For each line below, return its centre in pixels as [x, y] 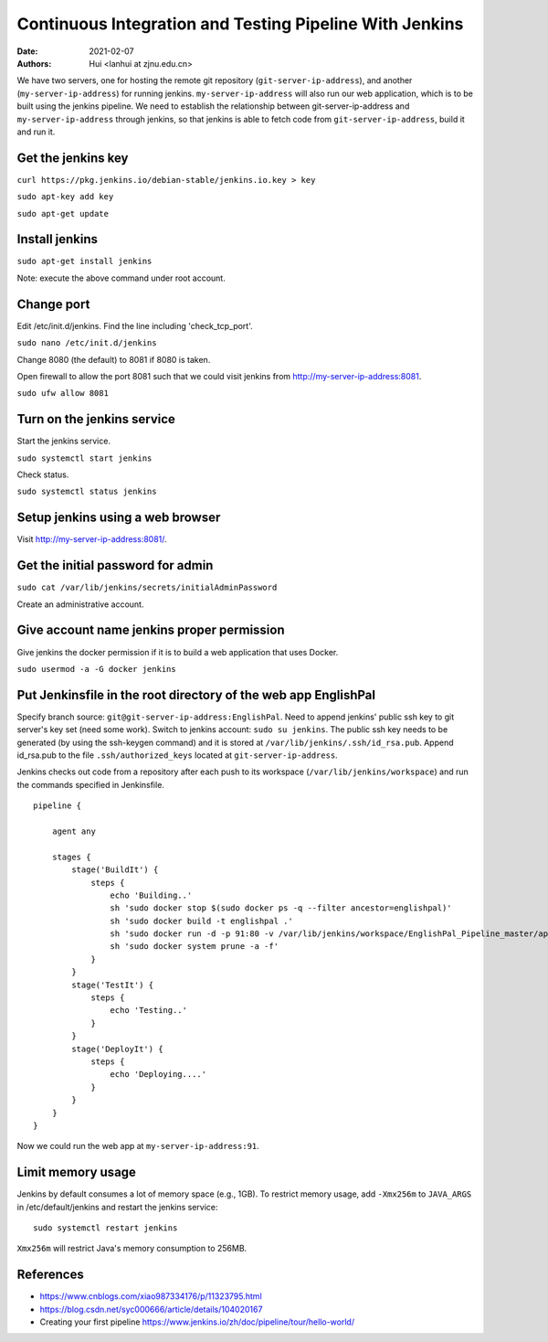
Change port [53, 304]
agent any [74, 831]
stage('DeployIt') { [117, 1049]
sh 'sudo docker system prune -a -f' [194, 947]
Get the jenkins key [73, 158]
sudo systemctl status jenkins [87, 492]
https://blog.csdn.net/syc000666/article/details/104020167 [151, 1309]
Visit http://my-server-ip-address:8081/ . [92, 539]
